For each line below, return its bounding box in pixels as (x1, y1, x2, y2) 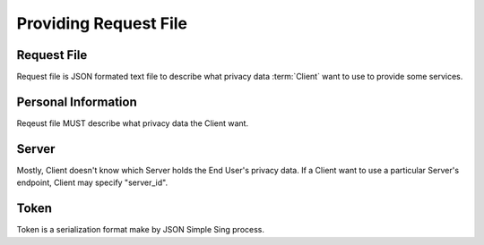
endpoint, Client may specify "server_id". (16, 177, 169, 188)
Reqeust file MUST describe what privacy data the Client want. (16, 117, 249, 129)
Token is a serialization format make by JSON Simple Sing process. (16, 224, 264, 235)
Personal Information (16, 94, 138, 109)
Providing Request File (16, 13, 188, 33)
